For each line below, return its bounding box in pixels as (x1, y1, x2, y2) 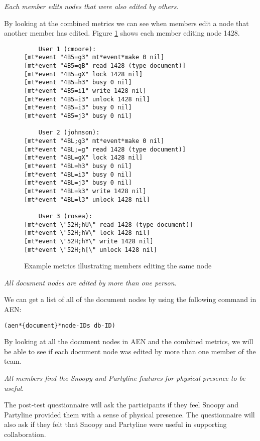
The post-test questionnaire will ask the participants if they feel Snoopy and (4, 399, 239, 410)
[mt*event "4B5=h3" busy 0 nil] (24, 79, 132, 86)
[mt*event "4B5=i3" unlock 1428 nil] (24, 95, 150, 103)
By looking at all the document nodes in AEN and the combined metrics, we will (4, 336, 253, 347)
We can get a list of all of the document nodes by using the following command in (4, 294, 256, 305)
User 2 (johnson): (38, 129, 100, 136)
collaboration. (4, 428, 46, 439)
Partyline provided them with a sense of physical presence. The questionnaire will (4, 409, 255, 419)
